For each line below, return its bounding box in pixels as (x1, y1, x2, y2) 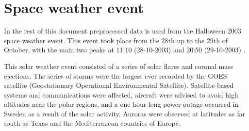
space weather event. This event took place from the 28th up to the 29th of (4, 35, 228, 45)
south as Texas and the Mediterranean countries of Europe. (4, 118, 181, 128)
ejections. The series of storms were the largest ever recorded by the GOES (4, 70, 227, 81)
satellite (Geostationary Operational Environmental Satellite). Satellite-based (4, 80, 234, 90)
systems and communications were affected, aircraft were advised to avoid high (4, 89, 238, 99)
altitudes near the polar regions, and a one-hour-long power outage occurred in (4, 99, 239, 109)
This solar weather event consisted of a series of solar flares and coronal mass (4, 61, 233, 71)
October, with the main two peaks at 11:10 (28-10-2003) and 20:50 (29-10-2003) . (4, 45, 246, 55)
